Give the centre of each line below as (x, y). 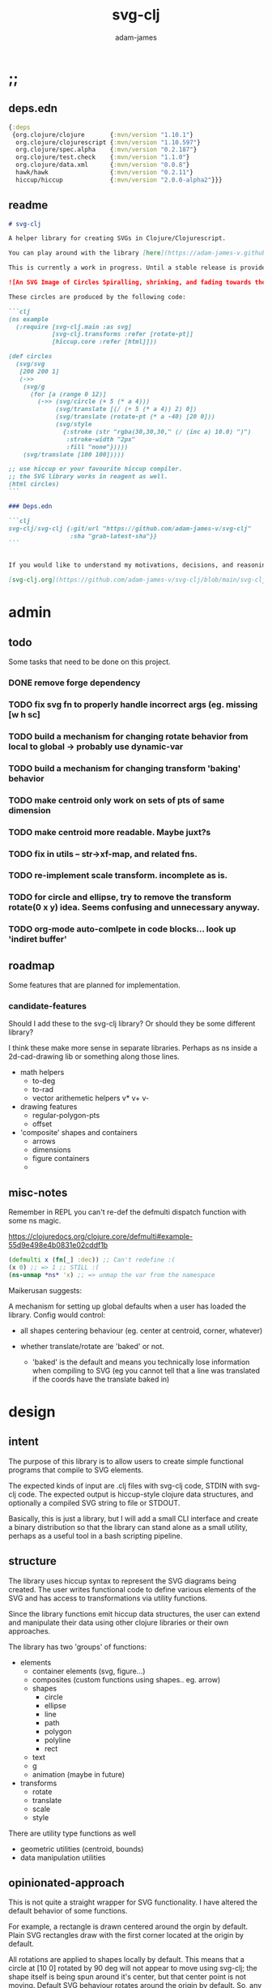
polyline (57, 1740)
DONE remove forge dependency (74, 683)
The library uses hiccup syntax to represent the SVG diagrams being (123, 1581)
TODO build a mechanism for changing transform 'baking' (125, 768)
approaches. (30, 1630)
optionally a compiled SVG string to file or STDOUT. (94, 1502)
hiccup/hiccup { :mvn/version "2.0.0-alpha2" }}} (119, 180)
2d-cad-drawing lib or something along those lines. (94, 1056)
